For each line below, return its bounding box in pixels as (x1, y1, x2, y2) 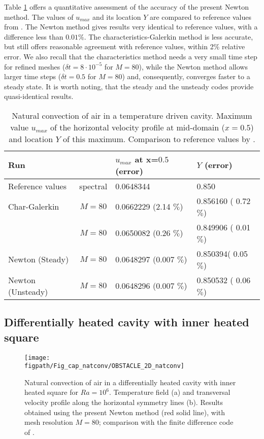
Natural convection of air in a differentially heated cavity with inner (24, 377, 236, 387)
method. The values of (4, 11, 74, 22)
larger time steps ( (4, 71, 61, 82)
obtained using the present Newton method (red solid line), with (24, 407, 225, 417)
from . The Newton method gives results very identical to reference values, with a (4, 21, 258, 32)
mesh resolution (24, 417, 73, 427)
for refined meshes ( (4, 61, 65, 72)
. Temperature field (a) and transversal (109, 387, 230, 397)
